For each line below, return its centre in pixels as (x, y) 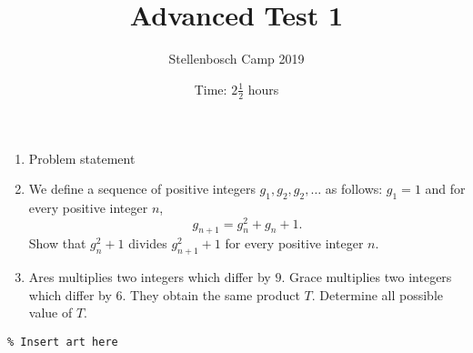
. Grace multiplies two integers (367, 277)
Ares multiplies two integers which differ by (150, 277)
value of (50, 313)
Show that (57, 243)
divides (148, 243)
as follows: (354, 189)
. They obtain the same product (211, 294)
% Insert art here (63, 342)
